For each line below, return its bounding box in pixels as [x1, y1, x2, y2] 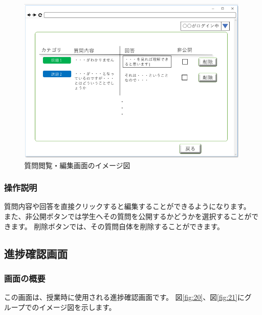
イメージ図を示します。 [39, 301, 116, 312]
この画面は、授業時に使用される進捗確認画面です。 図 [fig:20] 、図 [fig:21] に [4, 292, 245, 302]
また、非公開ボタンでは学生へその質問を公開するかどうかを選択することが [4, 211, 251, 222]
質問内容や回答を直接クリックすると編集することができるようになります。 [4, 201, 251, 212]
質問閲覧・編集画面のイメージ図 [24, 160, 130, 170]
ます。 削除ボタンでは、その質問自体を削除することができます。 [11, 221, 224, 231]
